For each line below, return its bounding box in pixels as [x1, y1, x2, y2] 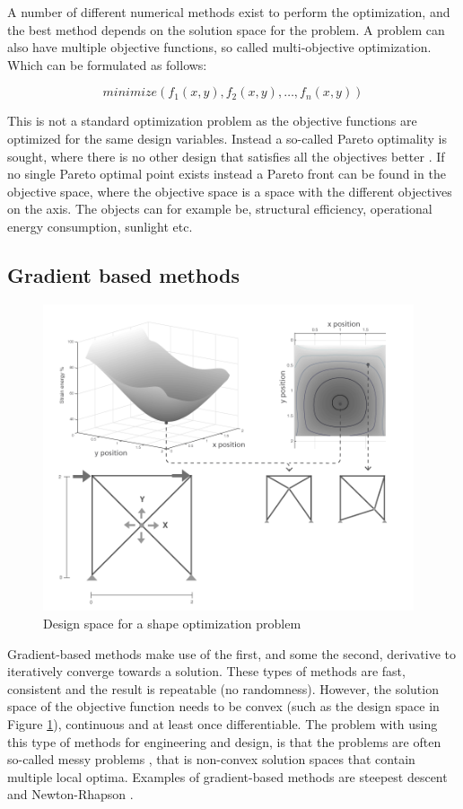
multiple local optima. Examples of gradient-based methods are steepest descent [7, 767, 448, 786]
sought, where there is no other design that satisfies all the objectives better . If [7, 146, 445, 165]
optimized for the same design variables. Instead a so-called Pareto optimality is [7, 128, 447, 147]
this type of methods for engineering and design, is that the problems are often [7, 732, 441, 751]
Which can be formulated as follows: [7, 55, 207, 74]
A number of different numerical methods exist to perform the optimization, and [7, 3, 450, 21]
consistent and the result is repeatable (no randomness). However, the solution [7, 679, 439, 698]
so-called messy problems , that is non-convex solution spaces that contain [7, 750, 415, 769]
